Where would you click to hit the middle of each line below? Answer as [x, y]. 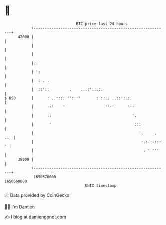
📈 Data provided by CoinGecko [37, 195]
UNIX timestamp [101, 186]
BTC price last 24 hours [102, 24]
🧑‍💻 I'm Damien [20, 207]
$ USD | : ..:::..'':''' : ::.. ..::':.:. [69, 98]
